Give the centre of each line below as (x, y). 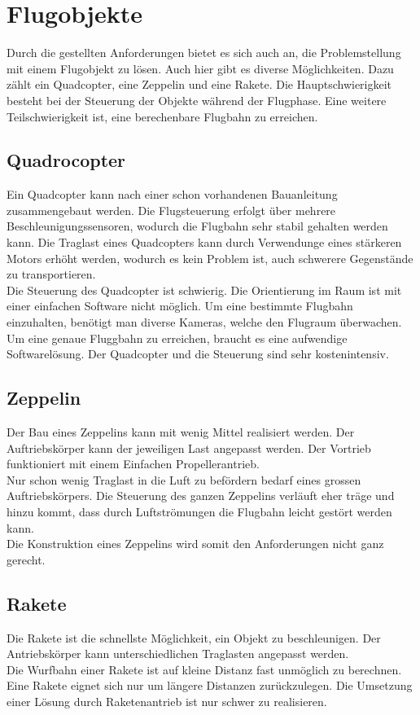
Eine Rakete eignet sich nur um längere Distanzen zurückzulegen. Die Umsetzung (210, 685)
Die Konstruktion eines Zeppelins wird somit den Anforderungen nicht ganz (195, 544)
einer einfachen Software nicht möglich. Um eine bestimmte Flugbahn (180, 306)
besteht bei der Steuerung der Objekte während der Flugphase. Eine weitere (197, 100)
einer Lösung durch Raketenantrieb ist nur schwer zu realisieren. (167, 701)
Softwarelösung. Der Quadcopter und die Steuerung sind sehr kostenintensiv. (198, 354)
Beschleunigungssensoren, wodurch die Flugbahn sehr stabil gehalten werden (197, 226)
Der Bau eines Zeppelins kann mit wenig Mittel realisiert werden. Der (181, 432)
